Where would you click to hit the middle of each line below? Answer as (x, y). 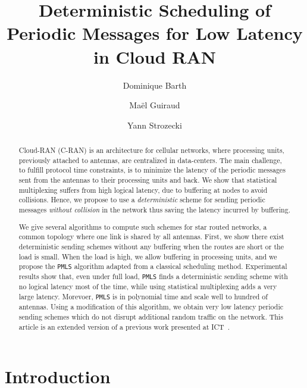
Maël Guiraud (155, 105)
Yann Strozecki (155, 125)
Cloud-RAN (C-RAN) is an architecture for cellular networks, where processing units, (151, 150)
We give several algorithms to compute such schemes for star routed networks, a (143, 226)
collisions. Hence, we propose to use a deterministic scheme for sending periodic (142, 200)
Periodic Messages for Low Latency (155, 33)
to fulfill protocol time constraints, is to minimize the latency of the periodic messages (152, 170)
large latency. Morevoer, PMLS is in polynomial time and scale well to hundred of (143, 297)
